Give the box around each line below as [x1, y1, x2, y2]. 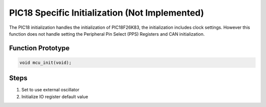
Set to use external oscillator [21, 87, 80, 93]
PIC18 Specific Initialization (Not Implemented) [9, 7, 204, 18]
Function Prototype [9, 44, 70, 52]
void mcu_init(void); [19, 60, 72, 65]
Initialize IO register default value [21, 93, 88, 100]
